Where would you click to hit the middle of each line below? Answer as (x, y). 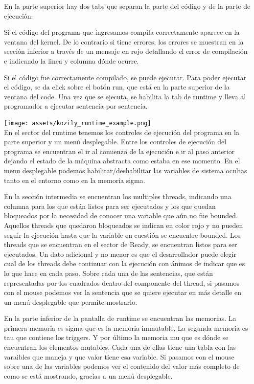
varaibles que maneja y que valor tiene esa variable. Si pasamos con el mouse (119, 356)
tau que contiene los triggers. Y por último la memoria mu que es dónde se (116, 337)
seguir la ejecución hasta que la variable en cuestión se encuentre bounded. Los (122, 235)
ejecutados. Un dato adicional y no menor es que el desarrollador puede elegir (120, 254)
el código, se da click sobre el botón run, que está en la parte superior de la (117, 87)
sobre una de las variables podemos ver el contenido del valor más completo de (122, 366)
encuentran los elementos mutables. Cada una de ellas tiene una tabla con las (120, 347)
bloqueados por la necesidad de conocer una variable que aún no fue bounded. (121, 215)
